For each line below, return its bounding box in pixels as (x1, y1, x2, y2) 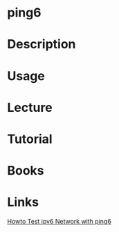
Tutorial (7, 131, 53, 146)
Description (7, 37, 76, 52)
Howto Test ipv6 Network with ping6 (7, 217, 112, 226)
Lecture (7, 99, 53, 115)
